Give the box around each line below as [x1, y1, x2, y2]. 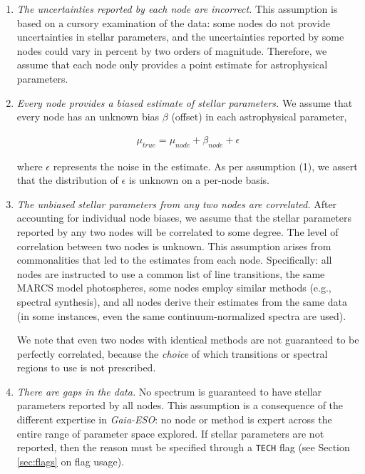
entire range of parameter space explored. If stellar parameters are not [16, 426, 324, 440]
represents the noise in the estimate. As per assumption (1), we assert [53, 158, 358, 173]
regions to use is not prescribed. [16, 360, 156, 375]
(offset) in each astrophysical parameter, [171, 109, 347, 124]
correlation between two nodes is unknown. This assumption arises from [16, 238, 331, 253]
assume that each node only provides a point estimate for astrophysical [16, 57, 328, 72]
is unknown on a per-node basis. [128, 172, 269, 187]
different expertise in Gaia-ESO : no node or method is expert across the [16, 412, 332, 427]
